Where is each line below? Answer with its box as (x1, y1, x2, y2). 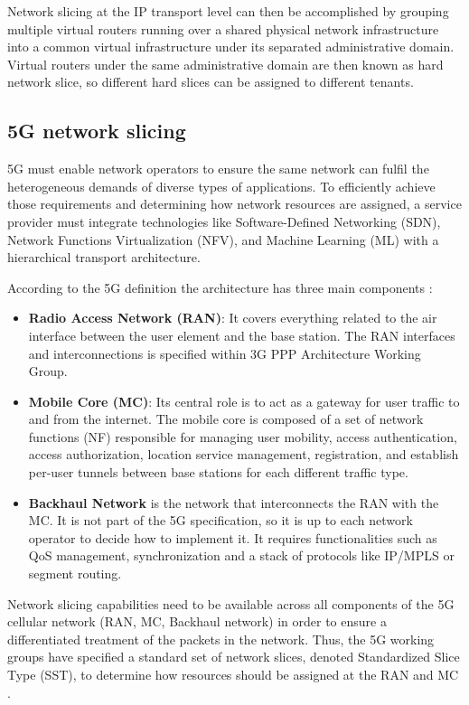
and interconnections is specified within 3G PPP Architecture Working (28, 343, 421, 362)
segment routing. (28, 564, 122, 583)
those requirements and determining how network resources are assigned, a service (7, 194, 462, 213)
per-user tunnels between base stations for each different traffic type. (28, 463, 408, 482)
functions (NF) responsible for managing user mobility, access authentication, (28, 427, 457, 446)
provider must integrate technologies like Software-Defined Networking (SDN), (7, 211, 441, 230)
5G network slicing (7, 117, 186, 145)
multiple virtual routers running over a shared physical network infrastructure (7, 19, 439, 38)
